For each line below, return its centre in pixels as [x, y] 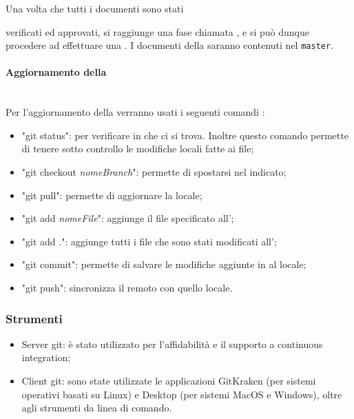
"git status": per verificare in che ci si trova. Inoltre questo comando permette [185, 135]
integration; [46, 357]
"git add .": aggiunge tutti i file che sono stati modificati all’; [149, 241]
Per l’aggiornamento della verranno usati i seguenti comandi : [135, 112]
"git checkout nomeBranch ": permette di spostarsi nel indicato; [154, 172]
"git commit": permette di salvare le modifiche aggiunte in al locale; [164, 264]
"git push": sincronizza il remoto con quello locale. [127, 287]
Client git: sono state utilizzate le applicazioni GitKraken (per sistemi [169, 380]
